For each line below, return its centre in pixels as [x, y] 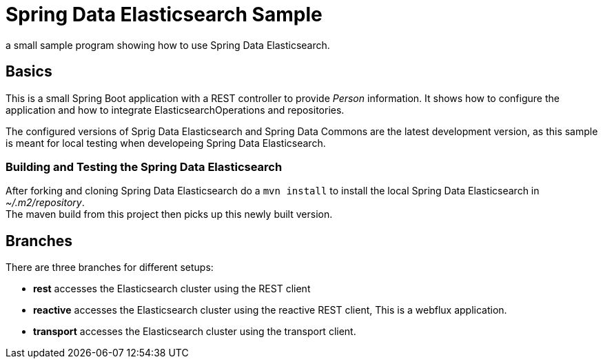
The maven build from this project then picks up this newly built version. [169, 214]
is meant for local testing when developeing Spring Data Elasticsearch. [166, 143]
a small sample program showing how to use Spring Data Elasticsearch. [168, 45]
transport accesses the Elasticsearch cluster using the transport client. [195, 332]
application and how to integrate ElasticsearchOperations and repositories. [175, 110]
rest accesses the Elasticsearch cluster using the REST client [172, 289]
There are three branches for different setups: [110, 267]
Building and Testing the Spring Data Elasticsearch [144, 166]
